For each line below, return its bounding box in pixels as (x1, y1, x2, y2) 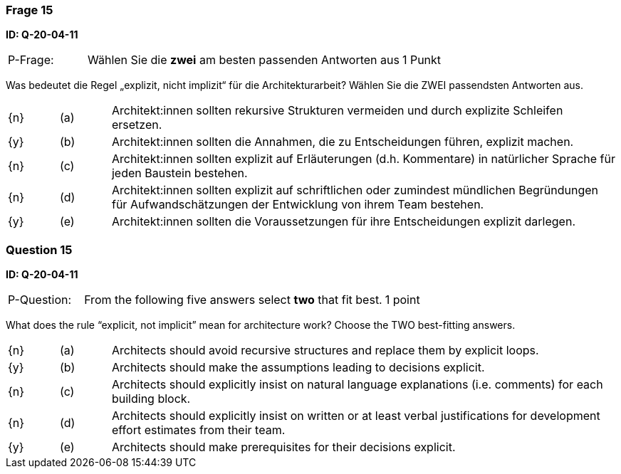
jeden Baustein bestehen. (111, 166, 248, 181)
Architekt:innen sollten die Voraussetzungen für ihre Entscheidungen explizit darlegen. (111, 214, 575, 229)
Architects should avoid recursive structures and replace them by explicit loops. (111, 343, 539, 358)
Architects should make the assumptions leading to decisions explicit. (111, 360, 485, 375)
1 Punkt (402, 53, 442, 68)
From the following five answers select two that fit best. (84, 293, 382, 307)
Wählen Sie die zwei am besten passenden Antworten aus (87, 53, 400, 68)
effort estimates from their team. (111, 423, 286, 438)
